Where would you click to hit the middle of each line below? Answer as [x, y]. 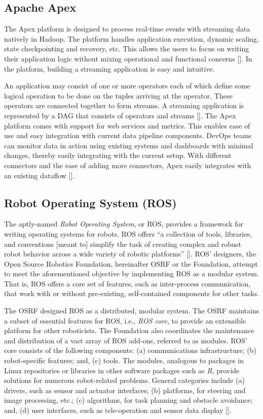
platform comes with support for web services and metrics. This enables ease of [127, 125]
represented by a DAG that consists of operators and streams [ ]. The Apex [120, 115]
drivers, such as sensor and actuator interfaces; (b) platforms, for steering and [125, 390]
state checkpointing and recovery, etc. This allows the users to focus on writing [127, 49]
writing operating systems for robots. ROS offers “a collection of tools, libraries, [128, 233]
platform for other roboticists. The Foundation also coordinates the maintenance [129, 330]
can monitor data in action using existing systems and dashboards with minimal [129, 145]
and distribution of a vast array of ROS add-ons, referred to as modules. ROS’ [126, 340]
